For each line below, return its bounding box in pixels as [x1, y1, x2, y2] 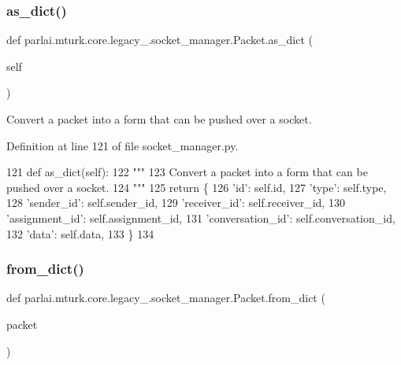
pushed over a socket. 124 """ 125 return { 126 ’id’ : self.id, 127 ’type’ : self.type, [6, 179, 387, 195]
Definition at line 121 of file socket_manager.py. [6, 137, 239, 153]
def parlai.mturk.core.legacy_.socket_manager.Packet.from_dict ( [6, 289, 325, 306]
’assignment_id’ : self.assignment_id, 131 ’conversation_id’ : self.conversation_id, [6, 209, 395, 226]
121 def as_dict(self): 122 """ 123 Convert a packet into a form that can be [6, 164, 368, 180]
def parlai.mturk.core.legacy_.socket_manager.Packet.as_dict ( [6, 31, 314, 48]
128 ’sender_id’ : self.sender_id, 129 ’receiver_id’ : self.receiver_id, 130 [6, 194, 345, 211]
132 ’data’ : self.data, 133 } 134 [6, 225, 154, 241]
